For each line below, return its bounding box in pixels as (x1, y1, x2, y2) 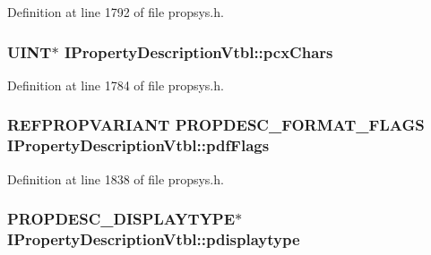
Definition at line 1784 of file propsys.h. (7, 75, 224, 94)
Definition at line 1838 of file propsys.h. (7, 169, 224, 188)
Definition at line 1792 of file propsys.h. (7, 3, 224, 21)
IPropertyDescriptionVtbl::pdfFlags (7, 134, 270, 157)
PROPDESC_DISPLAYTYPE (7, 208, 236, 230)
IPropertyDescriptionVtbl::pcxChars (64, 40, 333, 63)
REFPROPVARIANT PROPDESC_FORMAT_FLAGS (7, 114, 425, 136)
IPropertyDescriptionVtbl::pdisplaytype (7, 227, 300, 250)
